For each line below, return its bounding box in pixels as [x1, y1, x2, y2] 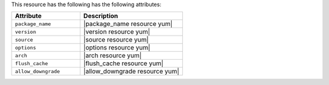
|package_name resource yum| [83, 20, 173, 28]
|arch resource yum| [83, 51, 142, 60]
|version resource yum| [83, 28, 150, 36]
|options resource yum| [83, 43, 150, 52]
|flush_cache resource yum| [83, 59, 164, 68]
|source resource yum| [83, 36, 149, 44]
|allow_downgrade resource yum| [83, 67, 180, 75]
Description [83, 12, 118, 20]
